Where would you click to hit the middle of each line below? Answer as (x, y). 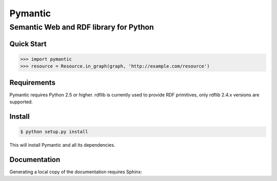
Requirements (33, 83)
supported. (21, 102)
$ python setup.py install (54, 132)
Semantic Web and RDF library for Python (82, 27)
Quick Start (28, 44)
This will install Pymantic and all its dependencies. (62, 145)
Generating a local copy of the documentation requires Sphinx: (76, 172)
